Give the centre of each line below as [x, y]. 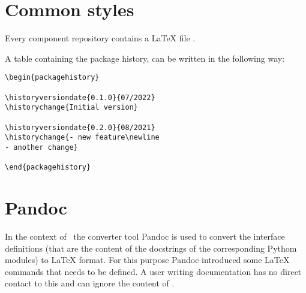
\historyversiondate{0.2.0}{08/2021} [80, 127]
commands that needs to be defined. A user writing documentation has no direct [153, 271]
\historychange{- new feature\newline [82, 138]
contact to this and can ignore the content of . [90, 283]
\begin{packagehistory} [52, 78]
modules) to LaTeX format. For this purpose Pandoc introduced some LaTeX [147, 260]
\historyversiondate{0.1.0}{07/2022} [80, 97]
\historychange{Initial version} [71, 108]
